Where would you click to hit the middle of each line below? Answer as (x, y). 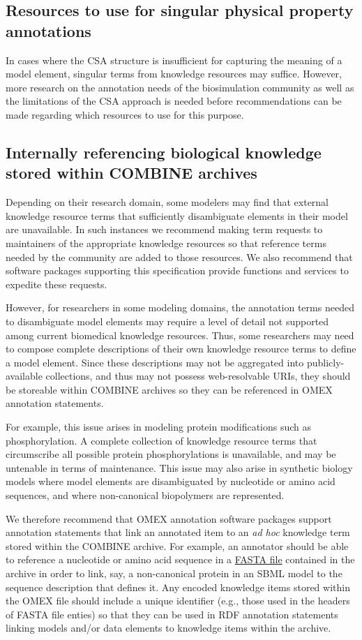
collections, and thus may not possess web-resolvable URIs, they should (198, 376)
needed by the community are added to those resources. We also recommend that (179, 256)
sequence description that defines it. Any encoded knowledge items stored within (178, 587)
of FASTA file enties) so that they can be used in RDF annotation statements (172, 614)
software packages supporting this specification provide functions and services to (177, 270)
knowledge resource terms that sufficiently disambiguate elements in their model (177, 215)
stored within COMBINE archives (131, 173)
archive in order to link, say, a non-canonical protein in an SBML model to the (174, 573)
